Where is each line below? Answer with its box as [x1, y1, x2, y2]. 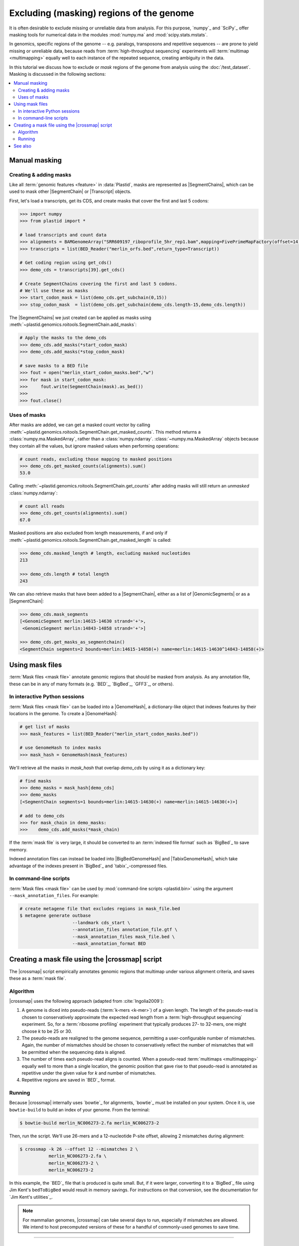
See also [13, 143, 32, 149]
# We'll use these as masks [19, 288, 88, 294]
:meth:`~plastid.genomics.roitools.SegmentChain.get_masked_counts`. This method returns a [9, 429, 201, 435]
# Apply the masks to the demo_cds [19, 335, 107, 341]
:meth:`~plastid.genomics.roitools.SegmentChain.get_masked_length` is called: [9, 537, 171, 543]
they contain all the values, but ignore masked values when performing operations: [9, 443, 179, 449]
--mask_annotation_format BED [72, 941, 147, 946]
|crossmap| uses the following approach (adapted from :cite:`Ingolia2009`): [9, 998, 164, 1004]
